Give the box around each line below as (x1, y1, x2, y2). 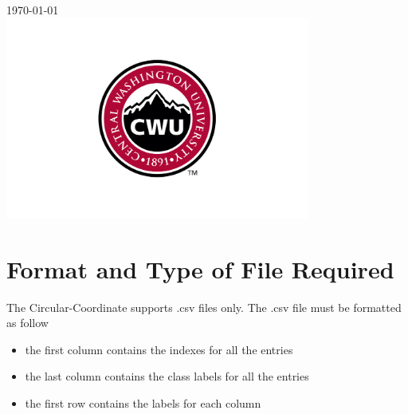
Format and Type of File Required (6, 252, 394, 285)
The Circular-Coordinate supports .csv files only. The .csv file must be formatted (6, 298, 402, 315)
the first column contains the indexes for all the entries (25, 341, 293, 357)
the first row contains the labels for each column (25, 395, 261, 412)
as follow (6, 314, 49, 331)
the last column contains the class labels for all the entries (25, 368, 309, 384)
